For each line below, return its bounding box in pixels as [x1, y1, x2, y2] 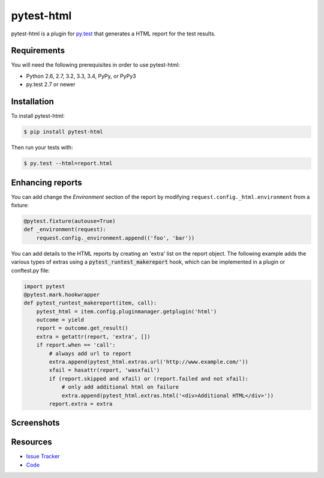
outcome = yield [36, 316, 84, 324]
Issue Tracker [26, 453, 60, 460]
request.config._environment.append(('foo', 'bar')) [36, 234, 195, 241]
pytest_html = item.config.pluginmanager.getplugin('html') [36, 308, 217, 315]
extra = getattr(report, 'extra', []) [36, 333, 151, 340]
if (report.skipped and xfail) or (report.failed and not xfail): [49, 375, 249, 382]
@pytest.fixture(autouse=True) [23, 217, 116, 225]
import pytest [23, 283, 65, 289]
